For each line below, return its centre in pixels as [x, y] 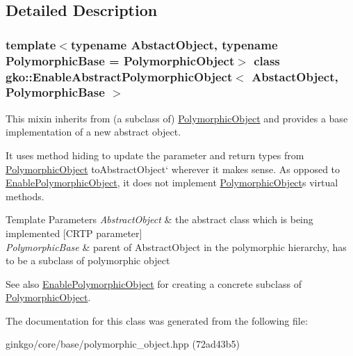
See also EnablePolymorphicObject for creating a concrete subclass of [154, 283]
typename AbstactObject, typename [174, 44]
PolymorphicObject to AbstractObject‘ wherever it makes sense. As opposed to [173, 169]
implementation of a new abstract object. [93, 132]
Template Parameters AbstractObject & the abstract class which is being [159, 219]
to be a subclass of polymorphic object [88, 260]
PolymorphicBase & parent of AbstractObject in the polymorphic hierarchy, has [176, 246]
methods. [25, 196]
